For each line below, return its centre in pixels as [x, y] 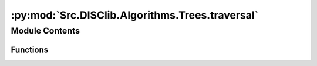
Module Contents [45, 31]
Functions [30, 49]
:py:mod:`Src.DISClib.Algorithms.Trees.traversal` [135, 15]
